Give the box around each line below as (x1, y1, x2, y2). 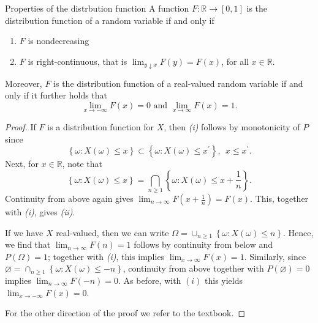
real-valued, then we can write (56, 226, 169, 239)
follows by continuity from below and (134, 238, 273, 251)
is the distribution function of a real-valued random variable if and (53, 76, 303, 89)
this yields (205, 274, 243, 286)
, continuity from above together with (123, 262, 264, 275)
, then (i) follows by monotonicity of (164, 120, 300, 133)
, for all (221, 54, 249, 67)
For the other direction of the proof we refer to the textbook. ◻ (5, 306, 246, 319)
